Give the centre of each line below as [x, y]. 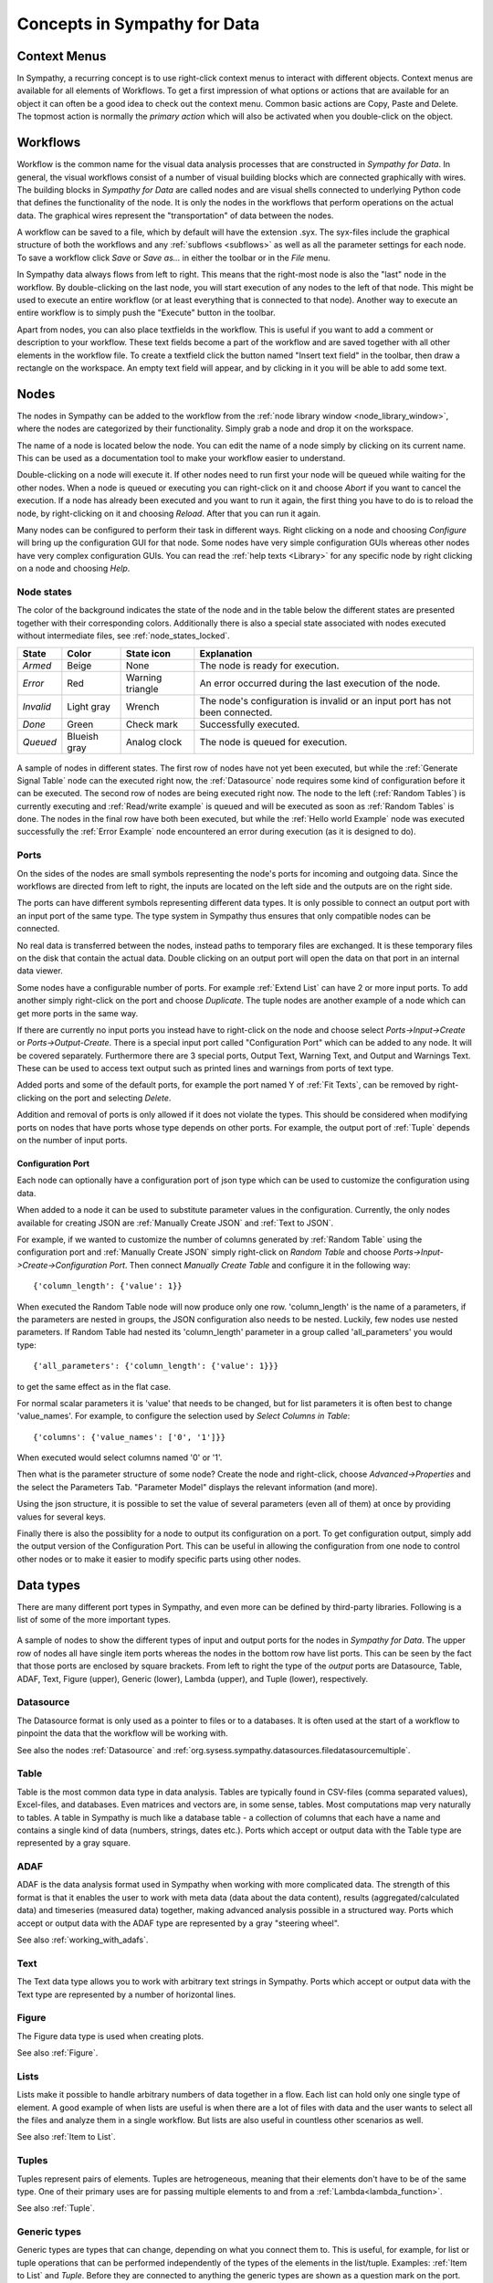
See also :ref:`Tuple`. [56, 2208]
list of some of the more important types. [94, 1620]
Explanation [226, 653]
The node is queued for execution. [273, 742]
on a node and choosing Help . [73, 568]
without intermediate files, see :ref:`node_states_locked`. [123, 636]
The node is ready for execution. [269, 665]
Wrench [142, 706]
